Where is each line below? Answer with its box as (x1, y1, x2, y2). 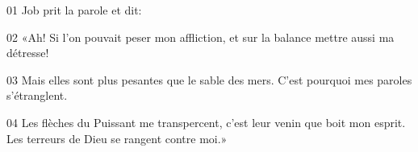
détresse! (6, 44, 49, 61)
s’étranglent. (6, 87, 68, 104)
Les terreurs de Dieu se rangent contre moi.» (6, 129, 228, 146)
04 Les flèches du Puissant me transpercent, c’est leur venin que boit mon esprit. (6, 113, 406, 130)
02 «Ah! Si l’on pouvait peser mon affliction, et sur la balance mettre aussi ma (6, 28, 395, 45)
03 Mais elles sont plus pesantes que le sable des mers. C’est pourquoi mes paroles (6, 71, 412, 88)
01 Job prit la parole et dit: (6, 2, 142, 18)
